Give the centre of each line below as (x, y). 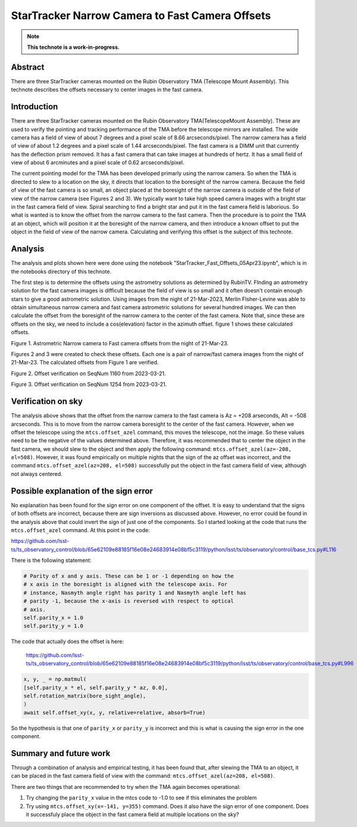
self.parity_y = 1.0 (53, 626)
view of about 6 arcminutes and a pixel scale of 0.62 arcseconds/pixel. (98, 163)
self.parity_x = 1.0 (53, 618)
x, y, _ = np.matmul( (55, 679)
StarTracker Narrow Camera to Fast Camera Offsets (141, 15)
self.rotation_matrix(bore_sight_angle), (85, 696)
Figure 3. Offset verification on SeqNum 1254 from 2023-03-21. (89, 385)
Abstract (28, 67)
